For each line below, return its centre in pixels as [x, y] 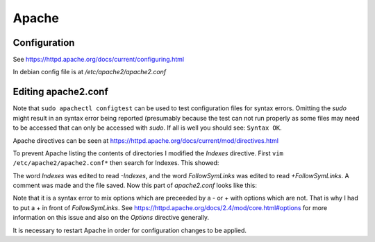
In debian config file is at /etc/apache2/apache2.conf [90, 72]
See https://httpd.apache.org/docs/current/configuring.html [98, 60]
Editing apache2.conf [61, 92]
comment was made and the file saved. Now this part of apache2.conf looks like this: [135, 185]
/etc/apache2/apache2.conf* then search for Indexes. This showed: [116, 163]
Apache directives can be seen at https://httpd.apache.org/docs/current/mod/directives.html [146, 140]
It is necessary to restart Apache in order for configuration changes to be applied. [130, 230]
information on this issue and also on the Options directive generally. [111, 218]
